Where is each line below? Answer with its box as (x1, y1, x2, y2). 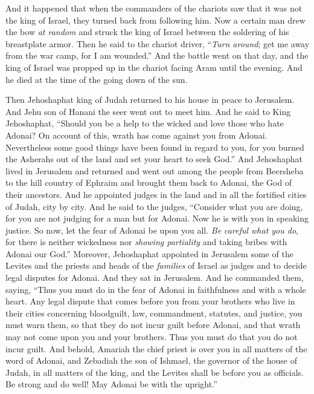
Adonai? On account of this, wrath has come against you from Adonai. (5, 128, 268, 141)
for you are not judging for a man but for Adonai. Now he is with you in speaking (5, 212, 309, 225)
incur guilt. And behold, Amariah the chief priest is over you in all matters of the (5, 342, 307, 355)
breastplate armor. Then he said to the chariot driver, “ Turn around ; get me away (5, 37, 310, 50)
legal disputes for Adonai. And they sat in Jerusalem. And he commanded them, (5, 271, 304, 284)
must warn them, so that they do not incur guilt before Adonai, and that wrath (5, 318, 301, 331)
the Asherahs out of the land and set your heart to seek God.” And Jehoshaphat (5, 153, 303, 165)
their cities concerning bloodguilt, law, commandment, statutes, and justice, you (5, 306, 303, 319)
